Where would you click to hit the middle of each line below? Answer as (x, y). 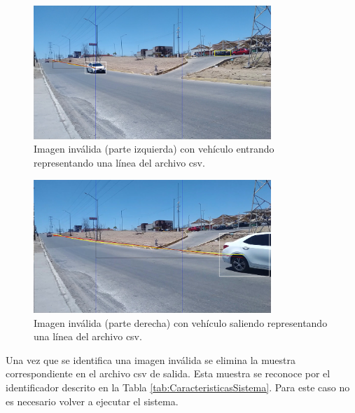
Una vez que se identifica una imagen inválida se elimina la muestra (151, 359)
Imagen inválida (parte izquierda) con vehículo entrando (154, 149)
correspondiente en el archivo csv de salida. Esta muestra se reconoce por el (168, 373)
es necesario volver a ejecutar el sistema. (92, 401)
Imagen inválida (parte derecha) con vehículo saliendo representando (181, 322)
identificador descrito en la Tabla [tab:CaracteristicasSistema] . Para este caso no (178, 387)
